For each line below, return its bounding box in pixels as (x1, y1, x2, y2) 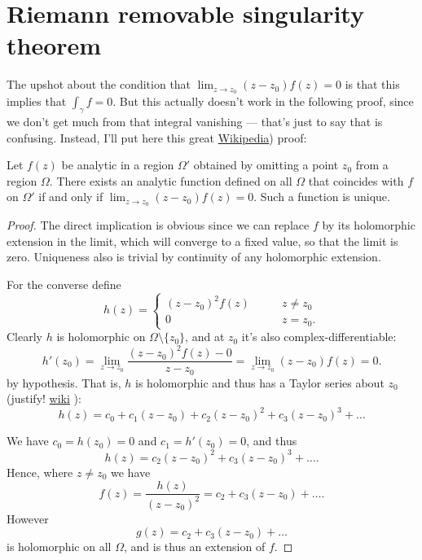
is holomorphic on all (7, 538, 112, 555)
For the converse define (7, 275, 121, 292)
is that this (345, 76, 400, 93)
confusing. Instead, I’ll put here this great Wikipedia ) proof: (7, 129, 307, 146)
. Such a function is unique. (253, 188, 390, 205)
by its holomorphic (322, 217, 415, 234)
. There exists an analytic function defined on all (49, 172, 292, 189)
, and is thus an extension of (123, 538, 266, 555)
